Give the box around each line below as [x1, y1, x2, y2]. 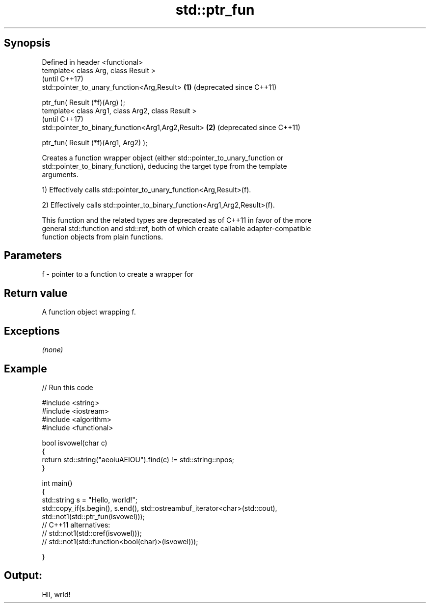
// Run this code [42, 383, 93, 392]
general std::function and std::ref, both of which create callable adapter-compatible [42, 224, 311, 233]
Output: [4, 569, 42, 582]
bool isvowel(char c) [42, 438, 107, 447]
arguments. [42, 170, 79, 179]
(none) [42, 345, 63, 354]
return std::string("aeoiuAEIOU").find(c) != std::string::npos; [42, 455, 235, 464]
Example [4, 362, 47, 375]
